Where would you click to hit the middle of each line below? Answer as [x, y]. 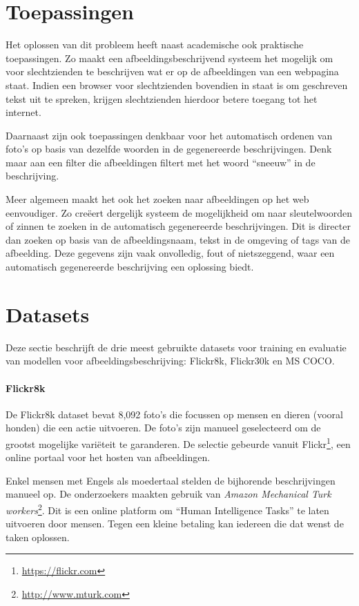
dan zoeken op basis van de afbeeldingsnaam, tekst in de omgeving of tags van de [178, 239]
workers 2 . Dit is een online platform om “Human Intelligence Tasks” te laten [167, 509]
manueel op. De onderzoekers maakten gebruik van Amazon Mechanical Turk [168, 494]
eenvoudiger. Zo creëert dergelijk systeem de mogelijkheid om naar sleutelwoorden [179, 212]
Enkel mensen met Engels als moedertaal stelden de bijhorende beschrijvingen [171, 480]
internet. [23, 112]
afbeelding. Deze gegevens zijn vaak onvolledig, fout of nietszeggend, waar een [170, 253]
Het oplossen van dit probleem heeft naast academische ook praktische [155, 45]
